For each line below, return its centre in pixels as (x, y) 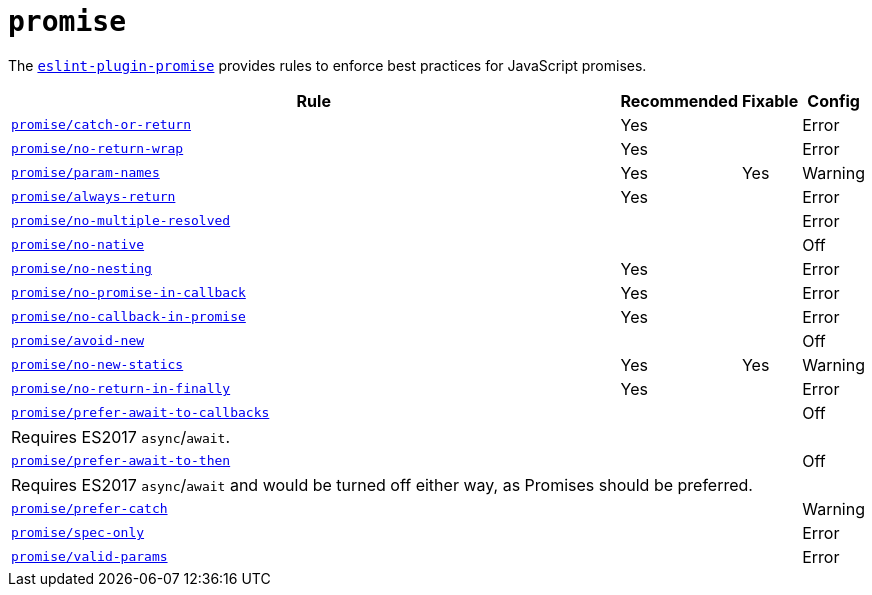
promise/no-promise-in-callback (128, 293)
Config (833, 100)
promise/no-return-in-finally (121, 389)
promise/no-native (78, 245)
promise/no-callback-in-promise (128, 317)
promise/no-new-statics (97, 365)
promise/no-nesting (81, 269)
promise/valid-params (89, 557)
